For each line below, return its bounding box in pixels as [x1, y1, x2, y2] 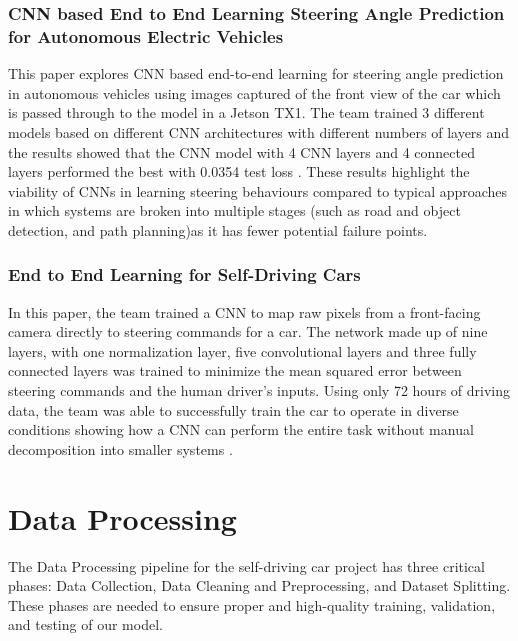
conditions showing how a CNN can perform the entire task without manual [8, 419, 474, 440]
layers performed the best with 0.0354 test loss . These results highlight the [8, 161, 470, 182]
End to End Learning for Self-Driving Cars [8, 262, 361, 287]
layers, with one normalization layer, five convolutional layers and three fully [8, 340, 477, 361]
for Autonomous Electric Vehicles [8, 23, 284, 48]
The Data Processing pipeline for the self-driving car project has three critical [8, 555, 485, 576]
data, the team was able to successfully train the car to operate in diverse [8, 399, 459, 420]
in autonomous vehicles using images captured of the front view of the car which [8, 82, 501, 103]
